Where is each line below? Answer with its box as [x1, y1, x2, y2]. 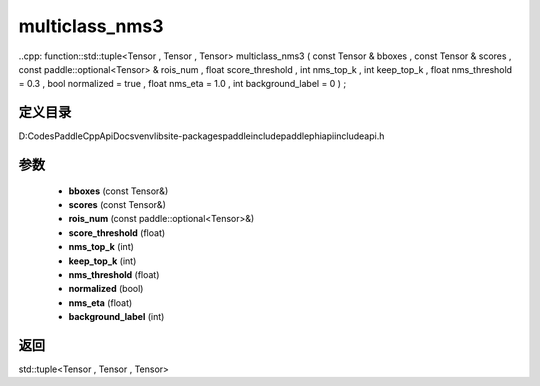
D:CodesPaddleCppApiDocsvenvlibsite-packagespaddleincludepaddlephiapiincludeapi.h [18, 130, 385, 142]
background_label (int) [68, 311, 165, 323]
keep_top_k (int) [68, 255, 137, 267]
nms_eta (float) [68, 296, 133, 309]
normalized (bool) [68, 283, 144, 295]
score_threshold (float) [68, 226, 166, 239]
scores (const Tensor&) [68, 199, 167, 211]
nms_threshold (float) [68, 268, 160, 280]
